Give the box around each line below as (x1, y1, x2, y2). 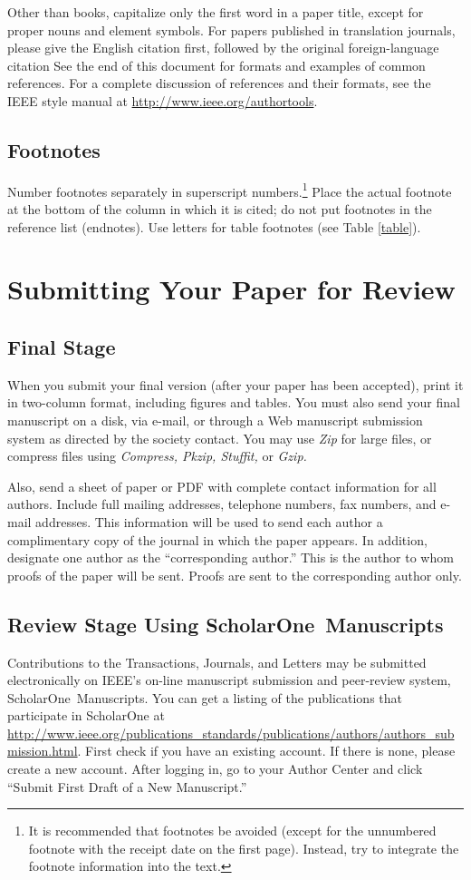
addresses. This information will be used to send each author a (35, 512, 383, 531)
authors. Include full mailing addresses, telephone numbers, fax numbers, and (7, 494, 437, 513)
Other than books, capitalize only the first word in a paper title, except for (7, 3, 424, 21)
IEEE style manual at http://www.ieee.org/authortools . (7, 91, 318, 110)
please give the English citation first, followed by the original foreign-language (7, 38, 439, 57)
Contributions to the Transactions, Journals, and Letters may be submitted (7, 652, 427, 671)
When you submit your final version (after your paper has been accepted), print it (7, 375, 464, 394)
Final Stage (7, 332, 116, 360)
